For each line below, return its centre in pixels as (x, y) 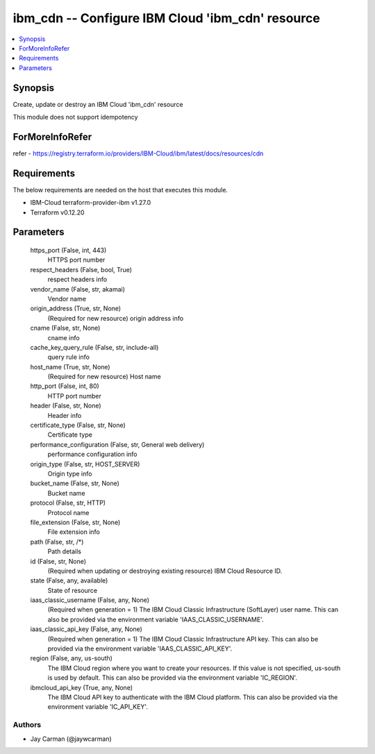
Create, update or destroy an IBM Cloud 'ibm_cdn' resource (98, 104)
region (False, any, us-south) (71, 658)
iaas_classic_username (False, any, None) (90, 600)
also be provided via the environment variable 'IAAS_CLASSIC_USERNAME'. (156, 619)
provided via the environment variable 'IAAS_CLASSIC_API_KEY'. (140, 648)
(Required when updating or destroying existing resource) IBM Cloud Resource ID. (165, 571)
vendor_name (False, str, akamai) (77, 289)
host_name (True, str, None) (70, 367)
